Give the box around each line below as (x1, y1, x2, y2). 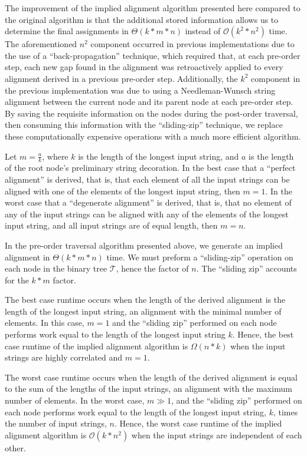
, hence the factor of (116, 262, 189, 275)
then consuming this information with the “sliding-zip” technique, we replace (5, 118, 283, 131)
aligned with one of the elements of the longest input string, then (5, 184, 240, 197)
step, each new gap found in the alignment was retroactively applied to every (5, 61, 283, 73)
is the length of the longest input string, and (78, 150, 239, 162)
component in (251, 72, 301, 84)
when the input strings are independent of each (131, 428, 302, 441)
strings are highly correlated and (5, 351, 123, 364)
